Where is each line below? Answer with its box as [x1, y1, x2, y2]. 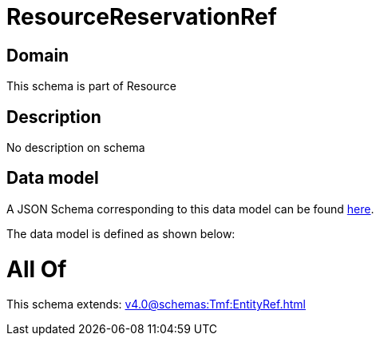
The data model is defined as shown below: [6, 226, 236, 241]
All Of [6, 255, 67, 283]
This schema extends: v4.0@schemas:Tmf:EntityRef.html [6, 297, 306, 312]
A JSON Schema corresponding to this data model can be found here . [6, 201, 374, 216]
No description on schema [6, 141, 145, 155]
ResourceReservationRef [6, 3, 277, 30]
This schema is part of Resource [6, 79, 176, 93]
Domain [6, 45, 69, 66]
